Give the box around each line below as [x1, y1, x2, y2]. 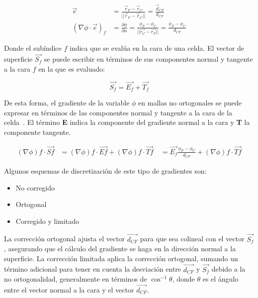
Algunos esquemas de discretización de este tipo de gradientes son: [4, 166, 207, 176]
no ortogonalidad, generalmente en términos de [4, 274, 147, 284]
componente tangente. [4, 126, 71, 137]
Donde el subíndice [4, 43, 62, 53]
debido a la [211, 264, 246, 274]
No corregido [15, 182, 55, 193]
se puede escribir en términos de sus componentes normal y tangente [44, 54, 253, 64]
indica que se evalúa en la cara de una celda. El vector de [69, 43, 245, 53]
